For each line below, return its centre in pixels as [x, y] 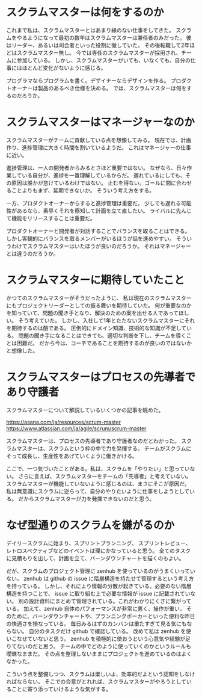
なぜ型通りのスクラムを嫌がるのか [90, 525]
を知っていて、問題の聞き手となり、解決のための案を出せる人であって [93, 313]
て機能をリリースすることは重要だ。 [51, 218]
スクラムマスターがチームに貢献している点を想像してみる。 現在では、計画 [99, 140]
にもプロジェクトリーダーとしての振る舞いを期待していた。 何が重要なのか [99, 305]
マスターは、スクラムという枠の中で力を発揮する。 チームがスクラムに [104, 448]
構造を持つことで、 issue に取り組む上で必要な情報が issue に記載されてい [98, 593]
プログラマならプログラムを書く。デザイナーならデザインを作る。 [88, 80]
